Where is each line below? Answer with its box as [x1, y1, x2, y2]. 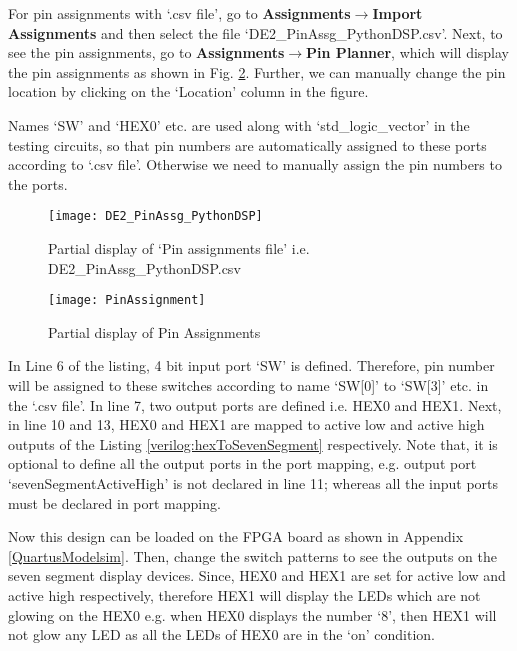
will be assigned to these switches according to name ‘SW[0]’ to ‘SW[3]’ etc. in [8, 375, 489, 396]
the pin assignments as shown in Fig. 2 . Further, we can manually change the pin [8, 61, 506, 82]
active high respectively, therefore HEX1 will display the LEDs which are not [8, 584, 481, 605]
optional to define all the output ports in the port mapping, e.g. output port [8, 453, 477, 474]
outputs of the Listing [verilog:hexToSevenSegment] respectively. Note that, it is [8, 433, 498, 454]
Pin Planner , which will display [306, 42, 509, 63]
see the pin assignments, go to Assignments [8, 42, 285, 63]
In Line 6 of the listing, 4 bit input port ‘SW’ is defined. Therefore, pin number [8, 355, 495, 376]
